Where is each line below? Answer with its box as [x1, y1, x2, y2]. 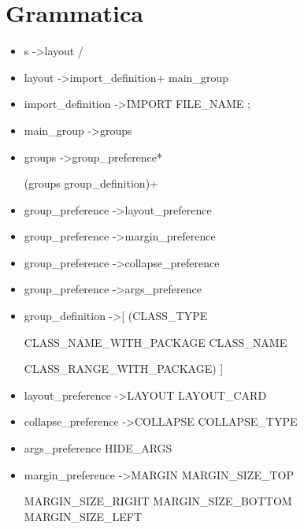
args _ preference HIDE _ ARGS [24, 440, 172, 456]
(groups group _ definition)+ [24, 175, 158, 192]
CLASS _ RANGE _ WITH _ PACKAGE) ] [24, 360, 224, 377]
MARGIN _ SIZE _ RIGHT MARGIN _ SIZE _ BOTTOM [24, 493, 292, 509]
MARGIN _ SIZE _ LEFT [24, 508, 143, 524]
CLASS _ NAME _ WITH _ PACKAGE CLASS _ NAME [24, 333, 287, 350]
